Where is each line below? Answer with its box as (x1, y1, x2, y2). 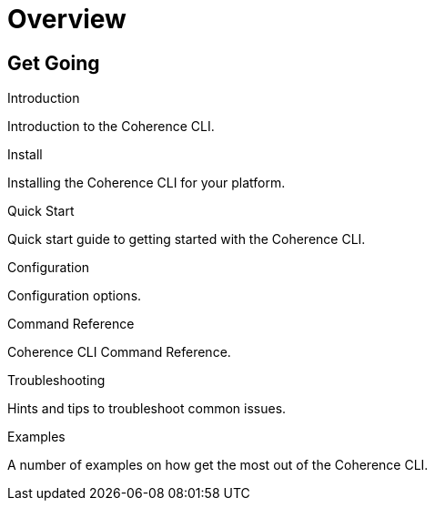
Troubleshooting (7, 372, 106, 389)
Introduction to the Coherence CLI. (7, 118, 215, 135)
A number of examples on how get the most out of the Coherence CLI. (7, 457, 429, 473)
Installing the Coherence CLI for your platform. (7, 175, 286, 191)
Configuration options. (7, 288, 142, 304)
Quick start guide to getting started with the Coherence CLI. (7, 231, 366, 248)
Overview (7, 4, 126, 35)
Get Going (7, 51, 100, 75)
